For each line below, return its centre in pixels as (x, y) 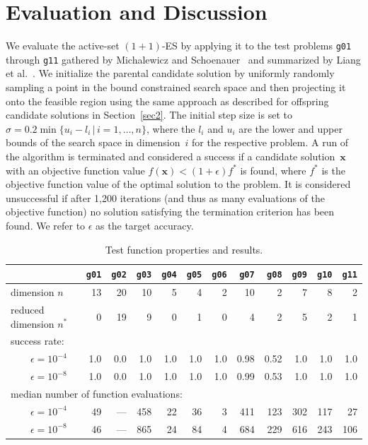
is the (333, 170)
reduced (28, 309)
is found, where (273, 170)
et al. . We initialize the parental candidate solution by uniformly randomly (170, 73)
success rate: (38, 341)
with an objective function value (75, 170)
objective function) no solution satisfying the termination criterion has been (170, 212)
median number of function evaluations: (97, 393)
